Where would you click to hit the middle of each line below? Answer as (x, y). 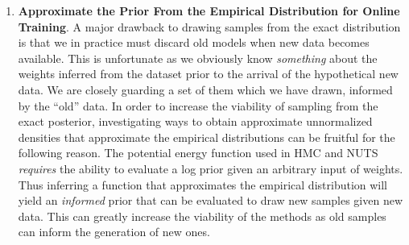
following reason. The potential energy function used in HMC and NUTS (198, 153)
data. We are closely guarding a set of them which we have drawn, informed (205, 89)
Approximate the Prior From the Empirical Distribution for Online (209, 10)
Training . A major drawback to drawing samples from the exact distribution (209, 26)
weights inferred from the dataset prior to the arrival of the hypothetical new (208, 74)
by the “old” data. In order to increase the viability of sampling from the (198, 105)
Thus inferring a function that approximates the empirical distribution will (203, 184)
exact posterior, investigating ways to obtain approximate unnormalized (195, 121)
